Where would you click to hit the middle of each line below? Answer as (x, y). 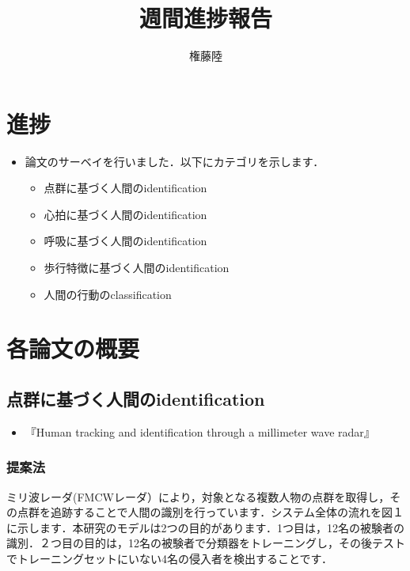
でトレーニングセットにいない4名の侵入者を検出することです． (170, 558)
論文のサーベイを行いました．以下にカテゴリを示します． (175, 161)
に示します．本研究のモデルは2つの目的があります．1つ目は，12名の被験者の (205, 527)
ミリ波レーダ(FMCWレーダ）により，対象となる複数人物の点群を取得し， (198, 496)
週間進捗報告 (205, 18)
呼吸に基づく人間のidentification (125, 241)
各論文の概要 (73, 348)
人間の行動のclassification (108, 294)
